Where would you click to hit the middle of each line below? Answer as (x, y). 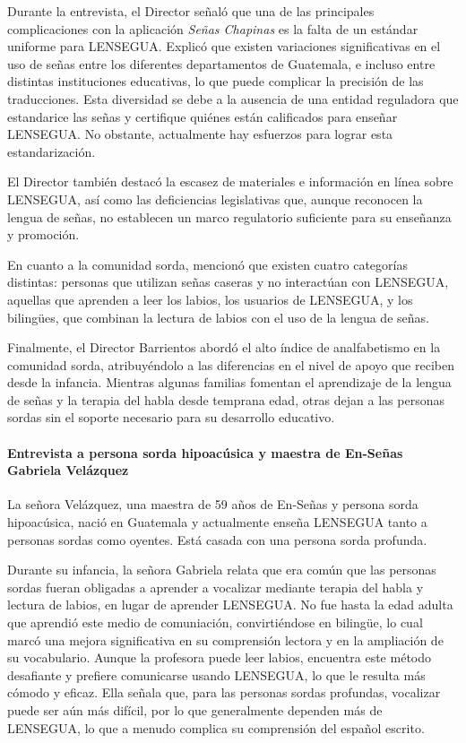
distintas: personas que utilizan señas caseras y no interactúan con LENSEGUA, (228, 282)
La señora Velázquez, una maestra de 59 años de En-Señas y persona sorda (213, 504)
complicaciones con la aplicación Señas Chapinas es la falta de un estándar (213, 28)
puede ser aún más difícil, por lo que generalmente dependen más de (195, 709)
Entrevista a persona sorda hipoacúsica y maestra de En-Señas (205, 452)
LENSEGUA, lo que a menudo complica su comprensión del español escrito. (216, 727)
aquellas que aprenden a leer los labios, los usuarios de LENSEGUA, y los (210, 299)
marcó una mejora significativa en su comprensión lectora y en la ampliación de (225, 639)
